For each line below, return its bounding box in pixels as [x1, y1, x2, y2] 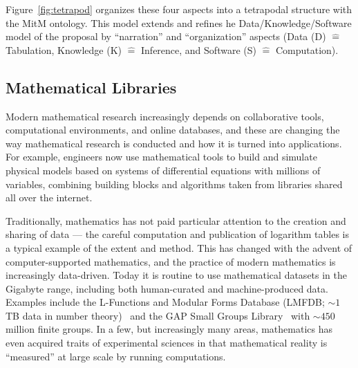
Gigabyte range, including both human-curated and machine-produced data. [6, 281, 328, 295]
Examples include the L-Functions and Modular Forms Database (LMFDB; [6, 295, 325, 309]
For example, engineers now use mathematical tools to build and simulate [6, 149, 317, 164]
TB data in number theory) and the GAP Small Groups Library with [6, 308, 310, 322]
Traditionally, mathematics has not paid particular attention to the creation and [6, 213, 346, 228]
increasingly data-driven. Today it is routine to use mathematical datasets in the [6, 268, 348, 282]
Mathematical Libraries [6, 76, 177, 98]
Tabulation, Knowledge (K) [6, 42, 122, 57]
